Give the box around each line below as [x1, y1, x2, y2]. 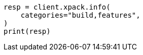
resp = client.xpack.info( [4, 3, 111, 11]
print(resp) [4, 27, 51, 35]
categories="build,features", [20, 11, 140, 19]
